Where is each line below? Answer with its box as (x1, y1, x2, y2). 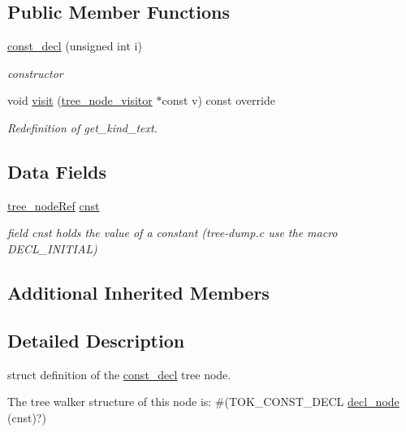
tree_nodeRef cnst (7, 197, 100, 214)
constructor (7, 64, 63, 81)
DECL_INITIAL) (7, 240, 97, 257)
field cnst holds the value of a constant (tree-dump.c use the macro (7, 224, 338, 241)
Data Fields (7, 158, 107, 184)
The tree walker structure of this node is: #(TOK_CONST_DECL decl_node (7, 393, 400, 410)
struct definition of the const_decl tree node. (7, 365, 231, 382)
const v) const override (162, 92, 275, 109)
